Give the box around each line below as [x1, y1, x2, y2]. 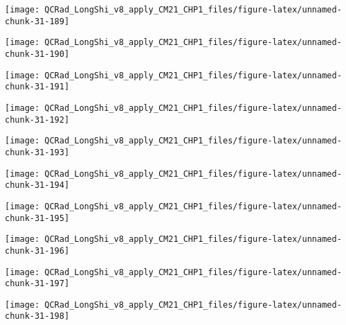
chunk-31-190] [5, 49, 70, 59]
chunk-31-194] [5, 180, 70, 191]
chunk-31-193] [5, 147, 70, 157]
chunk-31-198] [5, 311, 70, 322]
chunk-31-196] [5, 245, 70, 256]
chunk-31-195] [5, 213, 70, 223]
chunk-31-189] [5, 16, 70, 26]
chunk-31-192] [5, 114, 70, 125]
